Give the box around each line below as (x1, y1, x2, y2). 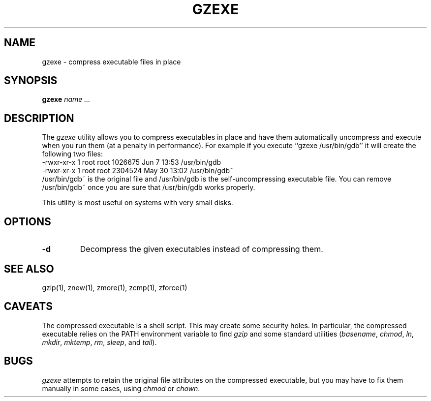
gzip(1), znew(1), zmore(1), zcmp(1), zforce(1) (42, 283, 187, 292)
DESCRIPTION (4, 112, 74, 124)
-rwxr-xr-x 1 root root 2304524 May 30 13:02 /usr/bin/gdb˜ (42, 166, 234, 175)
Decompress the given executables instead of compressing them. (80, 244, 323, 254)
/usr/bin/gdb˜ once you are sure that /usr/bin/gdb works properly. (42, 183, 255, 192)
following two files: (42, 150, 103, 158)
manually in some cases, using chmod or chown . (42, 384, 200, 393)
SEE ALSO (4, 262, 54, 275)
